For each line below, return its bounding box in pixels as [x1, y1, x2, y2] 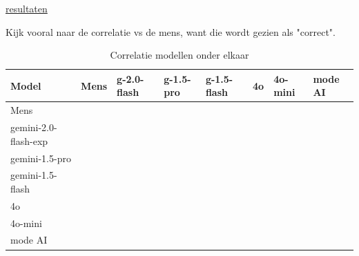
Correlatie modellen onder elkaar [110, 48, 249, 62]
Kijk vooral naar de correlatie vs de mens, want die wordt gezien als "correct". [6, 24, 336, 39]
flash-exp [10, 133, 48, 148]
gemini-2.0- [10, 120, 57, 135]
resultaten [6, 1, 48, 15]
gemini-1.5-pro [10, 150, 71, 165]
